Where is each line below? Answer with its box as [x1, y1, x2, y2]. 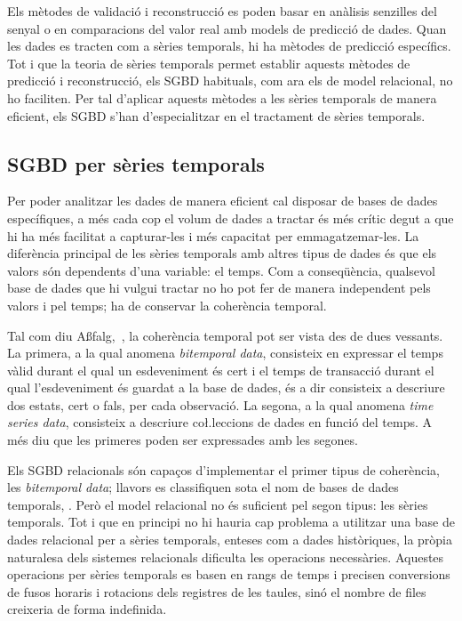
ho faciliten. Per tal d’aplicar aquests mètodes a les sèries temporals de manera [7, 88, 437, 107]
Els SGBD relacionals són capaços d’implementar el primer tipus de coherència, [7, 460, 440, 479]
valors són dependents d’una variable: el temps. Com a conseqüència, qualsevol [7, 261, 435, 279]
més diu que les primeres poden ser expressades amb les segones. [7, 431, 358, 449]
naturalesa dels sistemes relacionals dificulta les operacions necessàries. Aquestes [7, 547, 444, 566]
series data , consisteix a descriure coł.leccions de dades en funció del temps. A [7, 413, 433, 431]
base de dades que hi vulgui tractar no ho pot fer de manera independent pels [7, 278, 431, 297]
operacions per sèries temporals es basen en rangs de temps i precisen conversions [7, 565, 450, 584]
